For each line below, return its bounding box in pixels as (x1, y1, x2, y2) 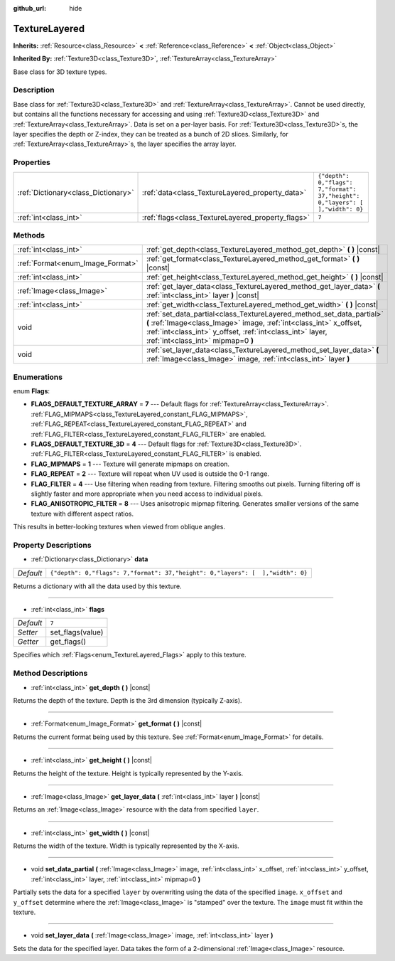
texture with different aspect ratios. (31, 509, 134, 518)
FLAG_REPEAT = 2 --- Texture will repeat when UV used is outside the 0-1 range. (31, 469, 270, 478)
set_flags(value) (50, 627, 104, 637)
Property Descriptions (13, 540, 92, 550)
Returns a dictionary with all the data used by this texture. (13, 582, 182, 590)
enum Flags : (13, 387, 50, 395)
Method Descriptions (13, 669, 88, 679)
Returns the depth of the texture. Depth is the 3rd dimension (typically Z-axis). (13, 696, 242, 704)
